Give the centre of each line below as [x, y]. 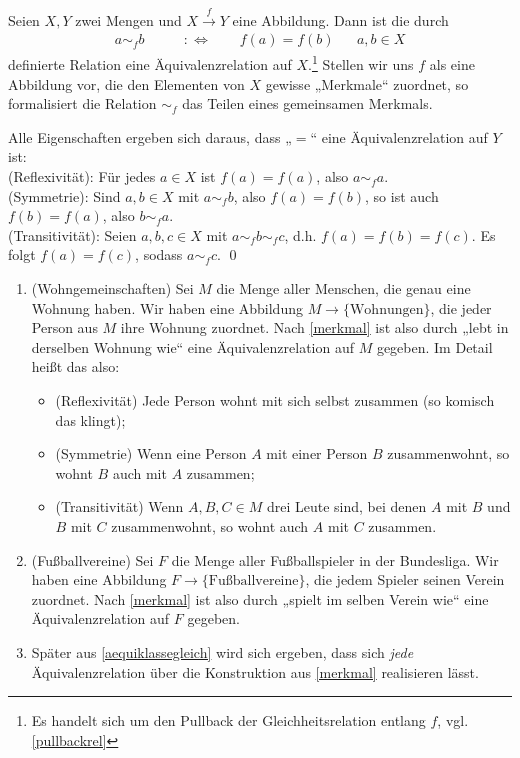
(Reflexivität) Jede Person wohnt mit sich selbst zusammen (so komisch [275, 399]
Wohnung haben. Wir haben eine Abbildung [167, 307]
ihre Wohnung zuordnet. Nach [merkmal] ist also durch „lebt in [314, 327]
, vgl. [453, 720]
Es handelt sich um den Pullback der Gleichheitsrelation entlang [228, 720]
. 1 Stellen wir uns [361, 63]
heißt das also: [75, 366]
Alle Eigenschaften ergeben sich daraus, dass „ [150, 136]
